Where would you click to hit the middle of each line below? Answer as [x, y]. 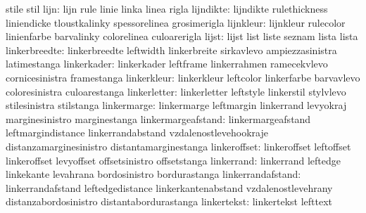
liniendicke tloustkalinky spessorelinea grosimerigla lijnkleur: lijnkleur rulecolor [176, 22]
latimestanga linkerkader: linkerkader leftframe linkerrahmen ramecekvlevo [167, 64]
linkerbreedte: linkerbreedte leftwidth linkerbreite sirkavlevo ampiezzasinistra [171, 50]
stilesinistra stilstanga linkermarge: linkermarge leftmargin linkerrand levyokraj [176, 105]
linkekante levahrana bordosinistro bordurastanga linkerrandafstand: [153, 174]
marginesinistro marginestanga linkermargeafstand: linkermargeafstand [158, 118]
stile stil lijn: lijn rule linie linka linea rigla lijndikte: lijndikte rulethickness [167, 8]
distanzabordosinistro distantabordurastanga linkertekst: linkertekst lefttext [169, 201]
